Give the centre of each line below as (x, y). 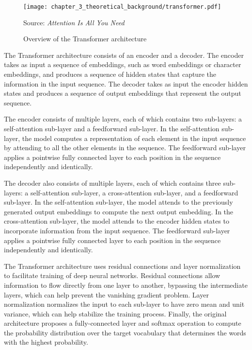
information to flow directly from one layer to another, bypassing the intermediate (126, 285)
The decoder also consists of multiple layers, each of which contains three (112, 183)
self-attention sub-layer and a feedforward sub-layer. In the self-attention (112, 128)
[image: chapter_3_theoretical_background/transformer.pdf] (122, 7)
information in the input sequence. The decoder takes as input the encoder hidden (126, 83)
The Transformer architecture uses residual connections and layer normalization (122, 266)
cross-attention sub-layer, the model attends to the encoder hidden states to (117, 221)
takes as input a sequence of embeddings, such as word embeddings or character (123, 64)
